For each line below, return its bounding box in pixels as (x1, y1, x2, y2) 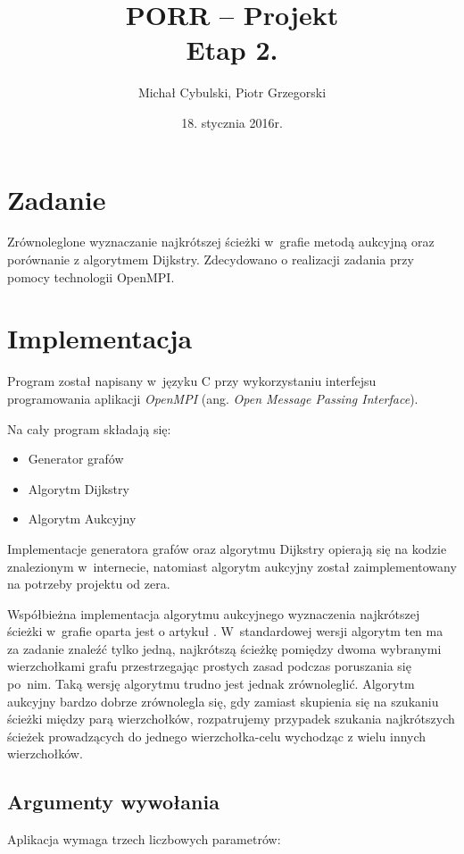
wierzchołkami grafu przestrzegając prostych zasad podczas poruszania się (7, 657, 411, 675)
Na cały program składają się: (7, 419, 171, 438)
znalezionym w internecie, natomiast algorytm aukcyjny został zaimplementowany (7, 557, 457, 575)
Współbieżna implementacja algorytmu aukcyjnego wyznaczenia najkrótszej (7, 604, 420, 623)
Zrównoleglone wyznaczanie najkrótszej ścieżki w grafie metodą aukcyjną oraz (7, 232, 435, 251)
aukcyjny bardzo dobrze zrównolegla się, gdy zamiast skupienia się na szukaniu (7, 691, 439, 710)
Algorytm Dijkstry (28, 479, 129, 498)
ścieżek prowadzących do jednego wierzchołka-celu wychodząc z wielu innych (7, 726, 427, 745)
